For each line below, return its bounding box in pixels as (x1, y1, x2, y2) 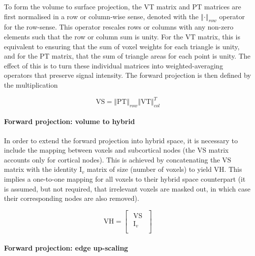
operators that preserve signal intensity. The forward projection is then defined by (4, 70, 251, 80)
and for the (4, 51, 38, 61)
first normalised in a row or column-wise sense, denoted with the (4, 11, 199, 21)
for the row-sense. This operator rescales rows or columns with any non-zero (4, 22, 233, 32)
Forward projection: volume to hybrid (4, 116, 135, 127)
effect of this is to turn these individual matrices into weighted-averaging (4, 60, 223, 70)
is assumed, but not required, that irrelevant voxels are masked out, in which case (4, 183, 251, 193)
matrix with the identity (4, 164, 77, 174)
